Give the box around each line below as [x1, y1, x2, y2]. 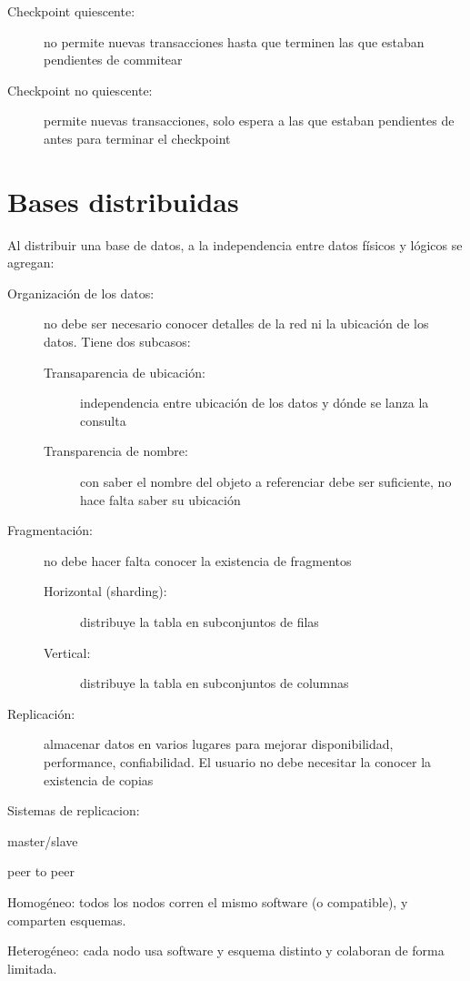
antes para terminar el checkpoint [44, 128, 231, 147]
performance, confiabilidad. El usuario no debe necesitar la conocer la [44, 752, 432, 771]
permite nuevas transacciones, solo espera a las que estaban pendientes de [44, 111, 455, 130]
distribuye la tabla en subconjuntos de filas [80, 612, 319, 631]
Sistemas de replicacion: [7, 801, 140, 820]
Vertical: [44, 642, 91, 662]
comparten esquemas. [7, 910, 126, 929]
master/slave [7, 831, 78, 850]
